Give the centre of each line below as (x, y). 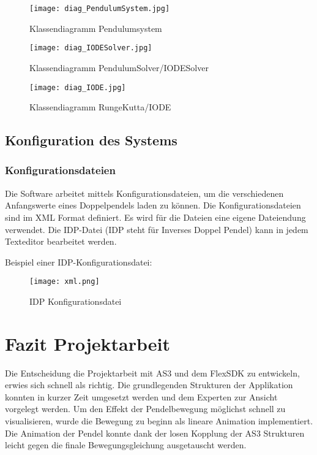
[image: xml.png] (65, 282)
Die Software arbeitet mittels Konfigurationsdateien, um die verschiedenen (144, 193)
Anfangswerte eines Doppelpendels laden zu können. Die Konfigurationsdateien (153, 205)
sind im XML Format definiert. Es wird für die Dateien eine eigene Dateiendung (155, 217)
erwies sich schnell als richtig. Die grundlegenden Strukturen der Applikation (149, 385)
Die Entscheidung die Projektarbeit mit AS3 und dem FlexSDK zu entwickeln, (152, 373)
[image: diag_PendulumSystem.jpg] (100, 9)
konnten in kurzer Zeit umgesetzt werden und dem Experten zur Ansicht (141, 396)
